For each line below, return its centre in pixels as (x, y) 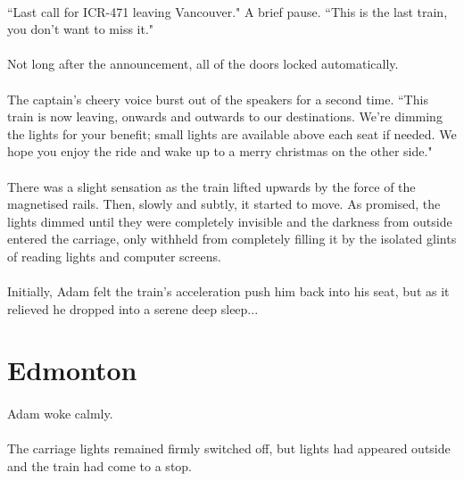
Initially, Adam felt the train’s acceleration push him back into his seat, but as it (228, 291)
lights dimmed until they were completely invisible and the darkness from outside (230, 221)
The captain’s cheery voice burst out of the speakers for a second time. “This (218, 99)
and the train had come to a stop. (100, 466)
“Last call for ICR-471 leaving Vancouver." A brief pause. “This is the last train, (228, 11)
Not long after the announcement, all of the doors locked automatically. (203, 64)
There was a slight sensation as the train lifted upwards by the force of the (211, 186)
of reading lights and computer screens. (114, 256)
